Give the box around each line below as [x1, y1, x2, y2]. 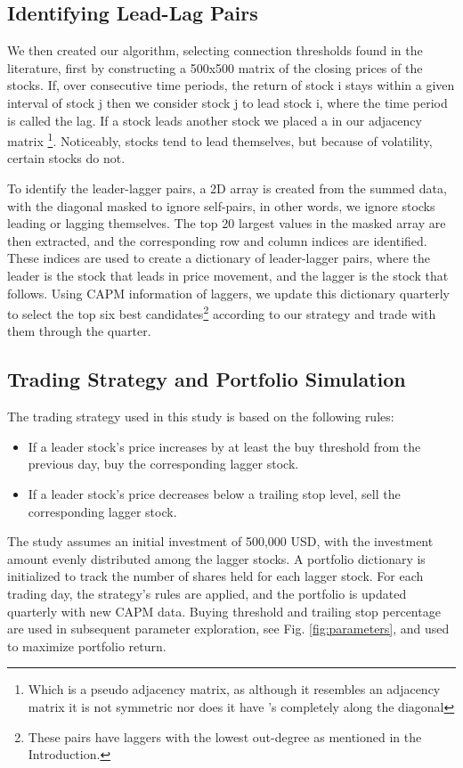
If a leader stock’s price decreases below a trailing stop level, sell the [28, 485, 401, 502]
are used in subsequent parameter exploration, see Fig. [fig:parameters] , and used [7, 619, 450, 638]
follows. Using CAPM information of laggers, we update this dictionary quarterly [7, 283, 450, 302]
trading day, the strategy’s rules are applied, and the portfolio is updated [7, 584, 407, 602]
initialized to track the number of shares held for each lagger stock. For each [7, 567, 424, 585]
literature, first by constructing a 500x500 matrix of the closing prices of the [7, 58, 423, 77]
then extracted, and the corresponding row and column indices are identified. [7, 231, 427, 249]
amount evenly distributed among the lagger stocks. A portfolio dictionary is [7, 549, 426, 568]
